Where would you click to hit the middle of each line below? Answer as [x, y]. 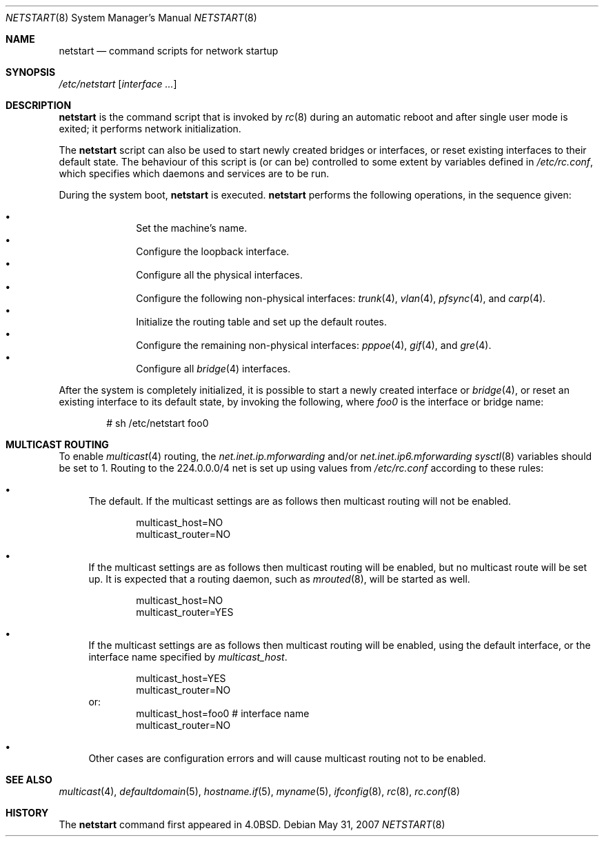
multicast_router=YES [185, 612]
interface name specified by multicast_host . [188, 657]
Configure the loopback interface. [213, 251]
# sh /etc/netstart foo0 [158, 423]
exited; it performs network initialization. [150, 129]
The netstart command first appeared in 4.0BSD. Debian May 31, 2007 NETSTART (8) [252, 824]
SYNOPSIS [31, 72]
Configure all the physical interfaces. [219, 275]
